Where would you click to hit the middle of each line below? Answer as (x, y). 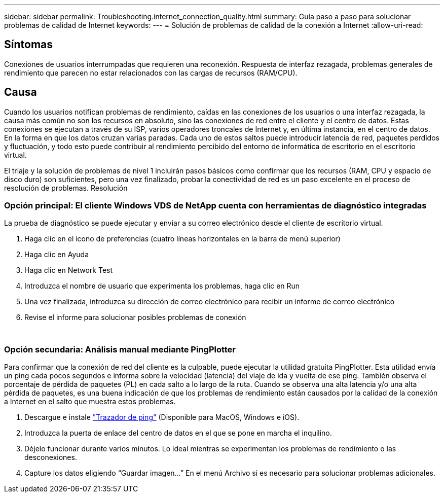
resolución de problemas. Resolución (66, 188)
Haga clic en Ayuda (57, 255)
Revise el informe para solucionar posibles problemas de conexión (135, 317)
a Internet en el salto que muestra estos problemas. (90, 402)
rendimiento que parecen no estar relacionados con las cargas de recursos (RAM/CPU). (151, 73)
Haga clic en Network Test (69, 270)
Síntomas (28, 45)
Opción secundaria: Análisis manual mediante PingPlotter (120, 349)
